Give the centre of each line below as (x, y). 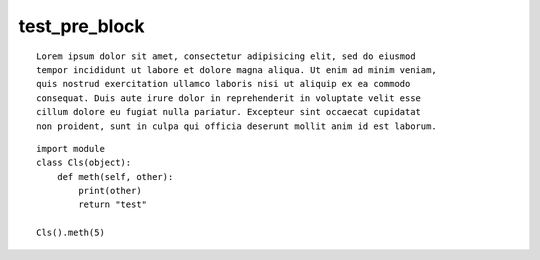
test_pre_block (81, 26)
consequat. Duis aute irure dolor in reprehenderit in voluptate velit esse (229, 98)
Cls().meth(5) (70, 233)
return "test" (113, 204)
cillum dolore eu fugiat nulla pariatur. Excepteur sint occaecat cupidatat (229, 112)
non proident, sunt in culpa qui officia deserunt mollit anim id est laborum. (236, 126)
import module (70, 148)
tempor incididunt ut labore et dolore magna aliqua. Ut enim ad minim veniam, (236, 69)
